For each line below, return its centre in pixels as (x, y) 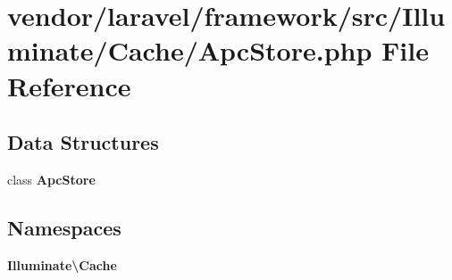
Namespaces (64, 227)
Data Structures (83, 142)
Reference (69, 85)
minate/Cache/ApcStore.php (190, 50)
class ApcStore (51, 179)
